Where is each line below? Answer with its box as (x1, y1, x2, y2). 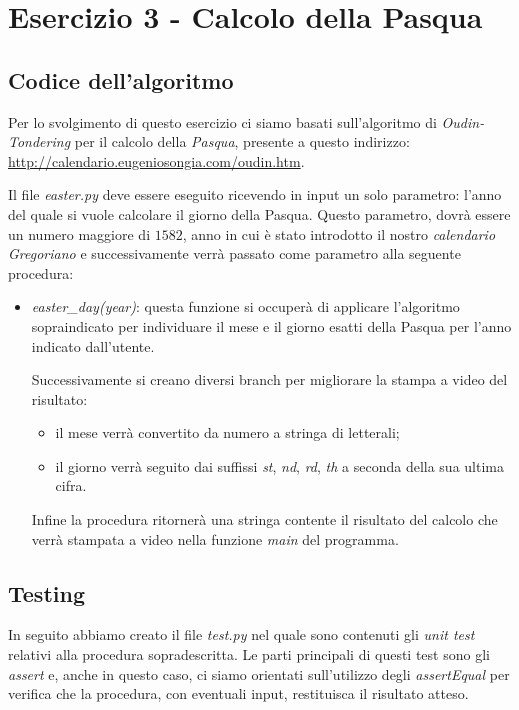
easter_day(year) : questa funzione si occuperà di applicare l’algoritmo (31, 296, 460, 317)
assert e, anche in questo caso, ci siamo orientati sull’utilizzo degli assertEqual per (8, 663, 510, 684)
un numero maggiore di (8, 223, 151, 244)
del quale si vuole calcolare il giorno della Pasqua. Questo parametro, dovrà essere (8, 203, 511, 224)
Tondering (8, 131, 71, 152)
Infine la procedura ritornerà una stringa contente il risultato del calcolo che (31, 509, 498, 530)
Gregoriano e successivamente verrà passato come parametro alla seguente (8, 243, 461, 264)
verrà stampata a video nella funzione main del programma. (31, 528, 399, 549)
